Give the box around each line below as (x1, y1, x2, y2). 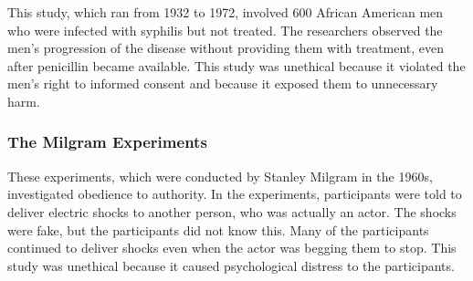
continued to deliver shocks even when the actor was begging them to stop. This (7, 238, 457, 257)
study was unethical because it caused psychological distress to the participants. (7, 255, 455, 275)
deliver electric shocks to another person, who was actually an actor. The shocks (7, 202, 457, 221)
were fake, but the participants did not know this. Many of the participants (7, 220, 429, 239)
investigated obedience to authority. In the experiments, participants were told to (7, 184, 462, 203)
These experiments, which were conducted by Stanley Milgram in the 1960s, (7, 166, 433, 185)
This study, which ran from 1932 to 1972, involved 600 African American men (7, 3, 444, 21)
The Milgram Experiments (7, 130, 207, 153)
